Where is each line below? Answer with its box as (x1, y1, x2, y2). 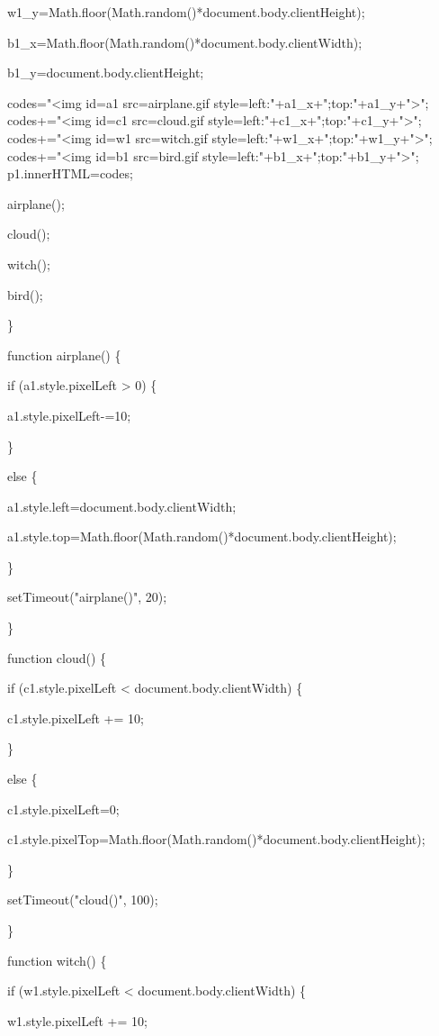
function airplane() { (7, 345, 121, 364)
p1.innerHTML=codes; (7, 164, 133, 183)
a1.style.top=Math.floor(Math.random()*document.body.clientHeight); (7, 527, 397, 546)
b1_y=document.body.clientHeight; (7, 63, 204, 82)
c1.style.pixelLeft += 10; (7, 708, 144, 727)
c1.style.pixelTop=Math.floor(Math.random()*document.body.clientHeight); (7, 830, 426, 849)
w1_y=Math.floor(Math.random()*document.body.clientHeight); (7, 3, 365, 21)
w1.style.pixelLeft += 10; (7, 1011, 148, 1030)
